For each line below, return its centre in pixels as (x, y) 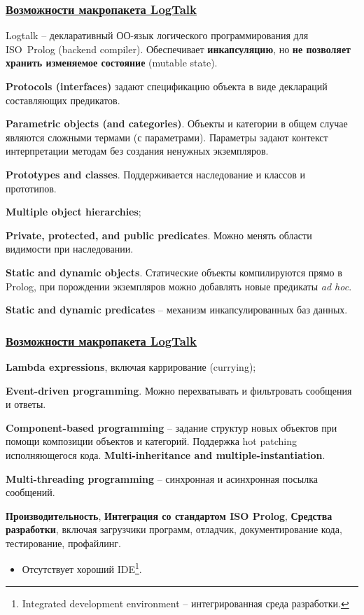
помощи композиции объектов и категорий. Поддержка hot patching (151, 441)
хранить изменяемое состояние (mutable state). (112, 63)
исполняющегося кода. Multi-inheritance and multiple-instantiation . (166, 454)
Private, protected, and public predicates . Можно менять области (159, 235)
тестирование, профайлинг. (63, 543)
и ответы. (26, 404)
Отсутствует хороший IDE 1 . (82, 568)
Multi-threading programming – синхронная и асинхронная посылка (162, 478)
